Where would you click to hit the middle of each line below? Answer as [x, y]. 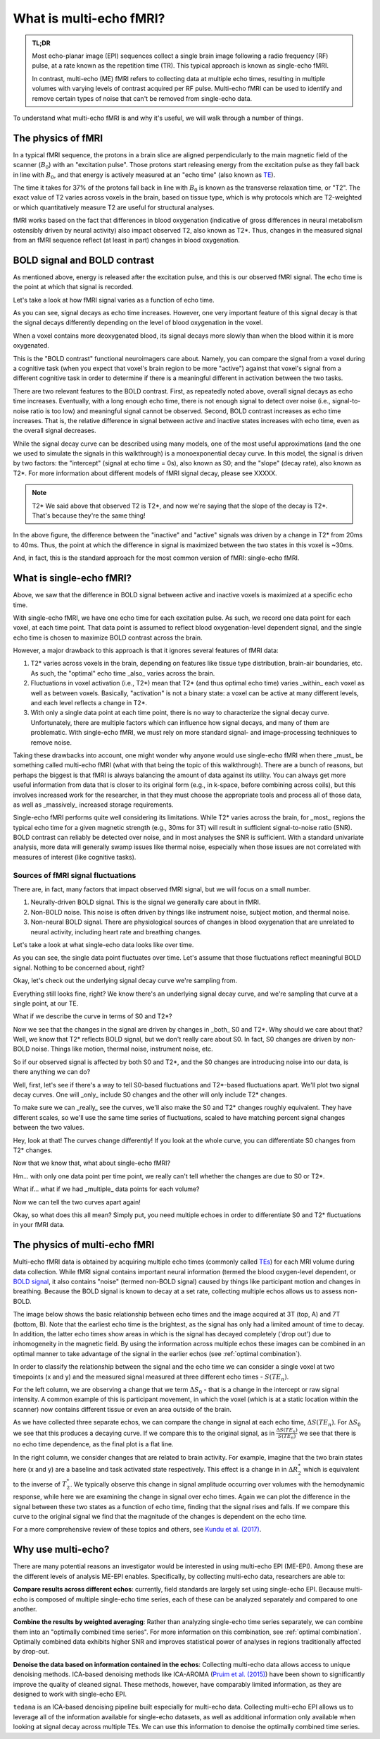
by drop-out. [31, 1652]
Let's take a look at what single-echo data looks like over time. [103, 944]
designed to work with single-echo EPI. [70, 1694]
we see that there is [328, 1433]
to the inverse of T [40, 1484]
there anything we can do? [52, 1072]
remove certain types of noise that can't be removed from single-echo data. [142, 98]
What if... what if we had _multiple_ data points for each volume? [106, 1189]
